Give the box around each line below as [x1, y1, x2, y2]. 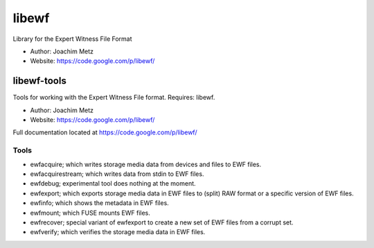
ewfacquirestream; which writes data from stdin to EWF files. [30, 170, 204, 178]
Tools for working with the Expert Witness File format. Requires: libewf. [12, 94, 215, 102]
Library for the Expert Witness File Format [12, 35, 132, 43]
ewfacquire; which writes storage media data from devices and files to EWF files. [30, 160, 262, 168]
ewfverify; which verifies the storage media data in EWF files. [30, 228, 206, 236]
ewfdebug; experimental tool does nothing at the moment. [30, 179, 197, 188]
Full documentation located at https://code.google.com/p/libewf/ [12, 128, 197, 136]
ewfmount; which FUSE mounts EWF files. [30, 209, 150, 217]
